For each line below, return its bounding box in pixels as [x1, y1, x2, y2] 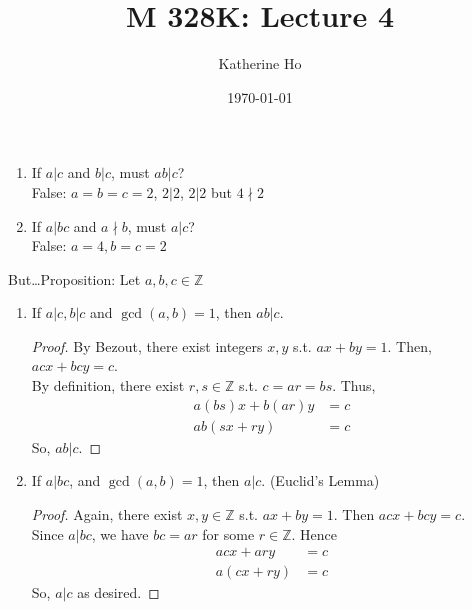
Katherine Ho [218, 53, 302, 74]
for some [202, 523, 255, 544]
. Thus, [332, 375, 376, 396]
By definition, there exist [31, 375, 185, 396]
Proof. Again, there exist [31, 503, 183, 524]
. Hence [291, 523, 338, 544]
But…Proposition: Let [8, 268, 141, 289]
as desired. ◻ [77, 582, 160, 603]
